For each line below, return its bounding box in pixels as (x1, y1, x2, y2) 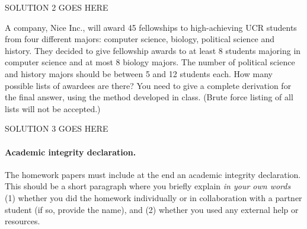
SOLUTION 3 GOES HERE (5, 122, 108, 135)
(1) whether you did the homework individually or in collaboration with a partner (5, 191, 302, 203)
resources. (5, 215, 40, 227)
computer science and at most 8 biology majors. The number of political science (5, 56, 295, 68)
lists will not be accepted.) (5, 102, 101, 114)
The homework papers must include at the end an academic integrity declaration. (5, 168, 301, 180)
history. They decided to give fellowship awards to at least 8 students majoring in (5, 44, 301, 56)
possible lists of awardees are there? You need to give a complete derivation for (5, 79, 292, 91)
